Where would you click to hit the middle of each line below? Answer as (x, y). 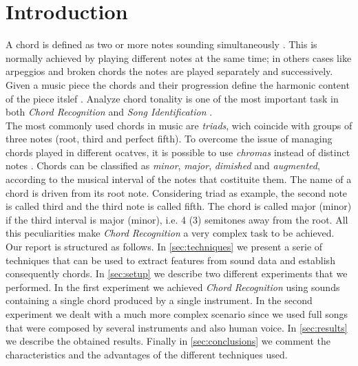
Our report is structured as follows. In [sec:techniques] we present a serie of (164, 247)
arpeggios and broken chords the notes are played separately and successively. (169, 71)
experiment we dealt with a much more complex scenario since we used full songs (177, 314)
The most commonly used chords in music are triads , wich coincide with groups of (179, 125)
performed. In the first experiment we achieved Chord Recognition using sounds (173, 287)
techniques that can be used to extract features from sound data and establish (170, 260)
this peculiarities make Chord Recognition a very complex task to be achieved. (170, 233)
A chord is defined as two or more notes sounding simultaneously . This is (161, 44)
